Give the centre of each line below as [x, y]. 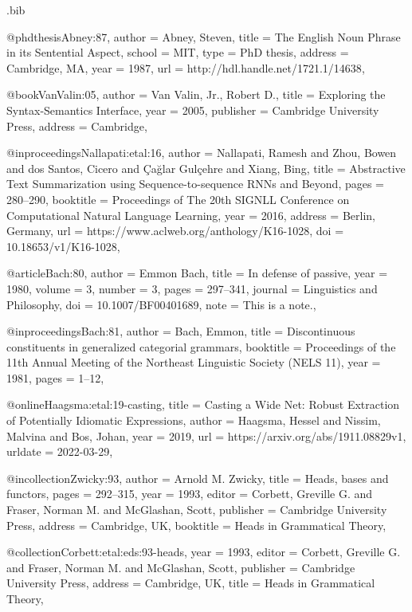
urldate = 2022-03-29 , [60, 451]
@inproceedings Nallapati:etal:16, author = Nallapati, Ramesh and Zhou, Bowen [202, 153]
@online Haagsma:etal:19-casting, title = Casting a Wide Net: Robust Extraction [203, 404]
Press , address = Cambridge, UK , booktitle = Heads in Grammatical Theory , [196, 525]
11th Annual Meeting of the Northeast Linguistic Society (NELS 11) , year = [194, 362]
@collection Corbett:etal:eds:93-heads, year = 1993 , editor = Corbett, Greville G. [204, 552]
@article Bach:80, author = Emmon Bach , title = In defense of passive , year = [197, 273]
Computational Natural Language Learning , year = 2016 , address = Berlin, [191, 215]
